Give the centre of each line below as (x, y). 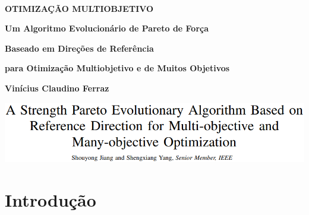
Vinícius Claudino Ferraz (57, 88)
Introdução (51, 200)
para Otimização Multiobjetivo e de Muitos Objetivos (117, 68)
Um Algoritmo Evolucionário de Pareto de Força (107, 28)
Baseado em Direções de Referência (79, 48)
